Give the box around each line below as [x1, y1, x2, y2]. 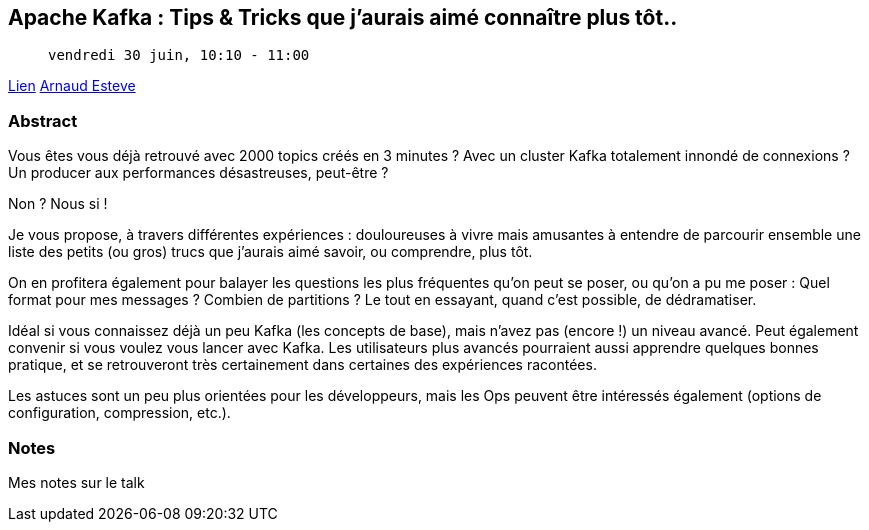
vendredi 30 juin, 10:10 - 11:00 [48, 47, 310, 64]
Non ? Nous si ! [8, 195, 108, 213]
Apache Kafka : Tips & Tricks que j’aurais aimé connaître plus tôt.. [8, 5, 678, 30]
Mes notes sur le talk [8, 473, 145, 491]
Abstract [8, 110, 78, 131]
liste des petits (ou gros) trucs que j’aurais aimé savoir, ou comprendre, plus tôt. [8, 243, 533, 261]
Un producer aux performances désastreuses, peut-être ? [8, 164, 389, 182]
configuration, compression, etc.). [8, 404, 231, 422]
